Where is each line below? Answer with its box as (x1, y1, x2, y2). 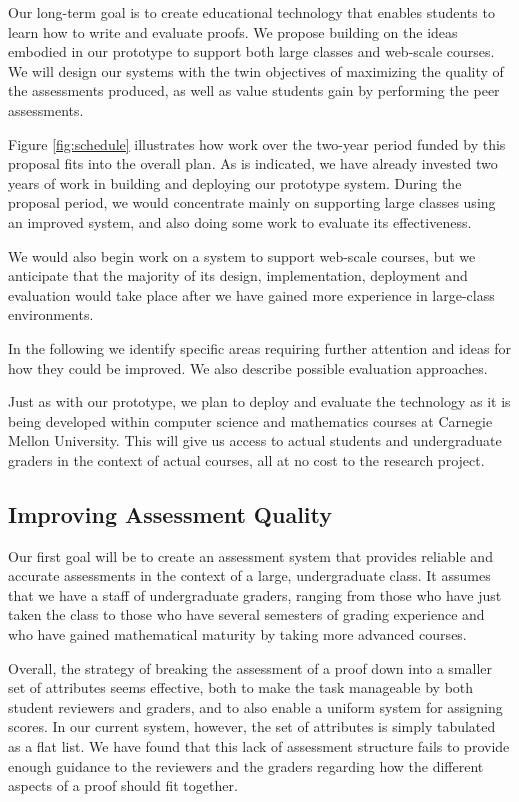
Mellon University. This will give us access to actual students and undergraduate (8, 430, 502, 451)
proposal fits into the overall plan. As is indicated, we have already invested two (8, 153, 498, 174)
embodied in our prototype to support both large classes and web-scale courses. (8, 41, 495, 62)
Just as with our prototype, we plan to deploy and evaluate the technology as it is (8, 391, 511, 412)
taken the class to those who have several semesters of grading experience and (8, 604, 485, 625)
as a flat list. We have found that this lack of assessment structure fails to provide (8, 736, 510, 757)
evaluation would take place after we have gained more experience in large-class (8, 284, 495, 305)
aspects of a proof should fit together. (8, 775, 238, 796)
